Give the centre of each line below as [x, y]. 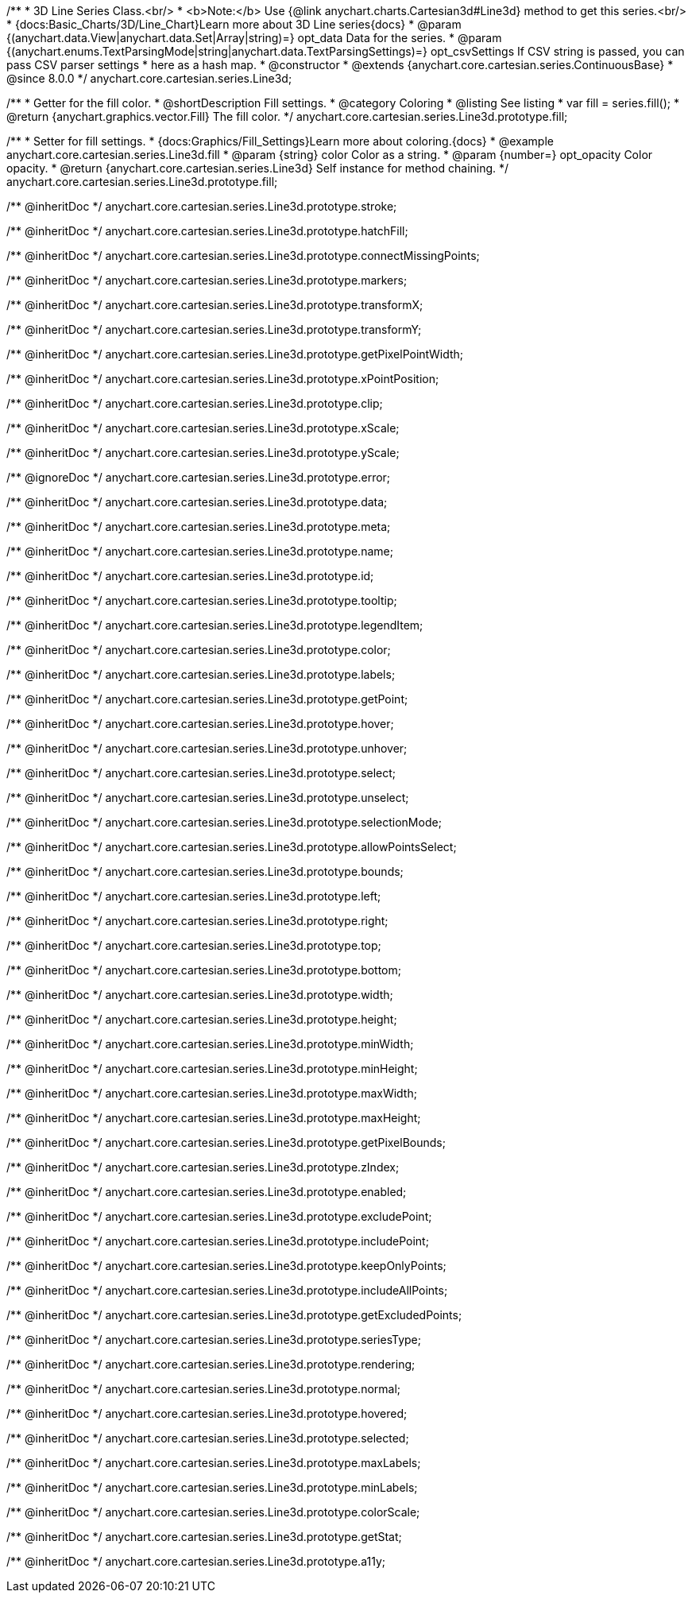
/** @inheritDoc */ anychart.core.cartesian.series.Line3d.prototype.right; [197, 921]
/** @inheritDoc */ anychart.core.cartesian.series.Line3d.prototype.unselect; [208, 798]
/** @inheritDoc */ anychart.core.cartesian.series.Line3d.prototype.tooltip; [202, 600]
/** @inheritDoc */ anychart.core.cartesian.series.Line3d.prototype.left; [194, 896]
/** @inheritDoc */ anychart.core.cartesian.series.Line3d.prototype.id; [190, 576]
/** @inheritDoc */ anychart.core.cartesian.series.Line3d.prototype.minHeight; [212, 1069]
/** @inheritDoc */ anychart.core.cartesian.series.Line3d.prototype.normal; [204, 1389]
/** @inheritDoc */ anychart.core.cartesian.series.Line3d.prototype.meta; [199, 527]
